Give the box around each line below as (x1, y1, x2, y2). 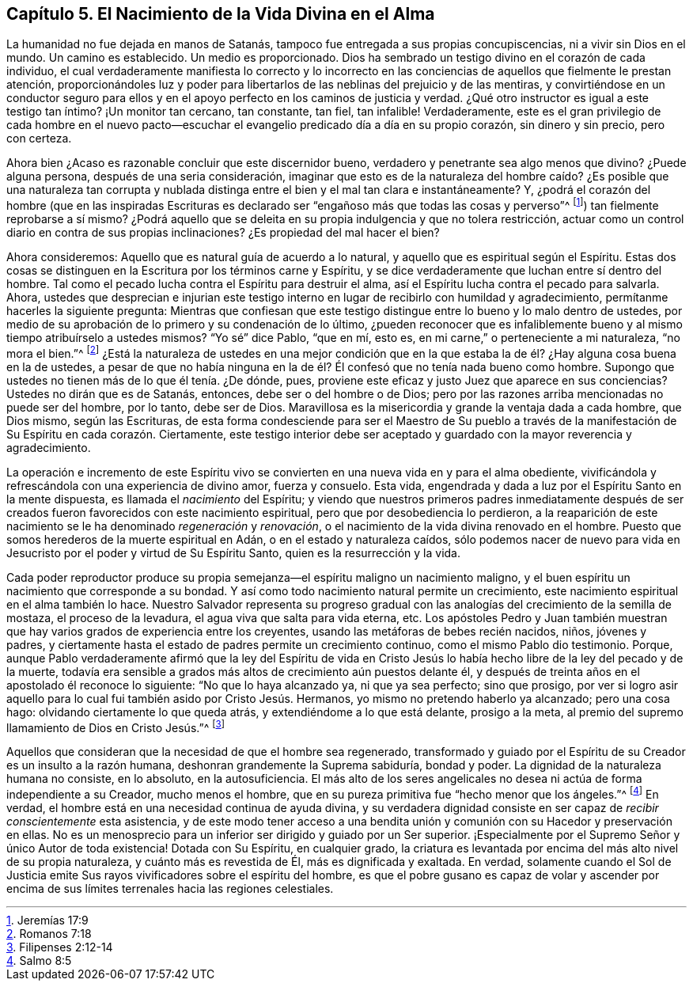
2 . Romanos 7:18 (6, 927, 92, 941)
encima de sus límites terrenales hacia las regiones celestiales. (6, 882, 334, 896)
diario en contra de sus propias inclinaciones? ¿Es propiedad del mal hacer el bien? (6, 226, 440, 240)
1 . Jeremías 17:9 (6, 913, 89, 928)
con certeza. (6, 131, 72, 146)
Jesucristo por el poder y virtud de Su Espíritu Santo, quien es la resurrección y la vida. (6, 545, 460, 560)
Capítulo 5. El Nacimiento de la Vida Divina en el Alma (6, 4, 435, 24)
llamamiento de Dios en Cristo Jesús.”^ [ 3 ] (6, 718, 225, 735)
